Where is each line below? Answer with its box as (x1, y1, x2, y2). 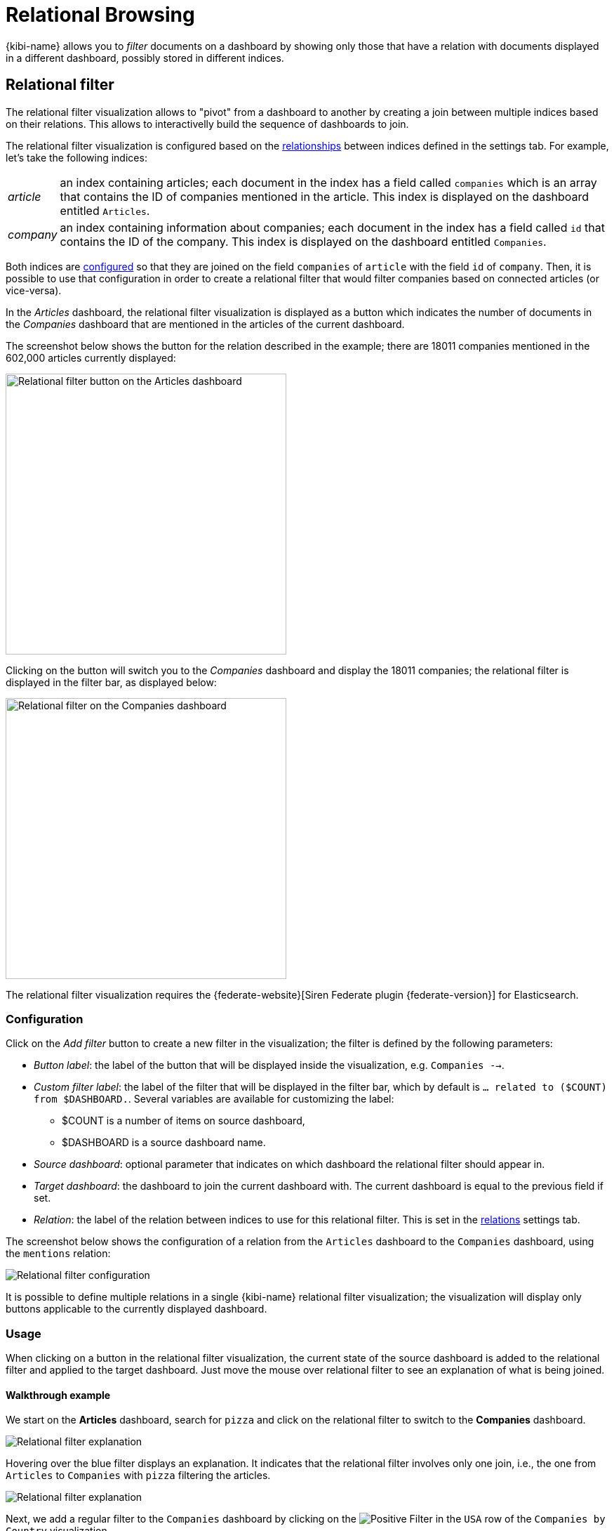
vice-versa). (6, 284, 62, 296)
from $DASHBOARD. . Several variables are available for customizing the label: (34, 1093, 394, 1105)
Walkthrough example (6, 1388, 111, 1401)
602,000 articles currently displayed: (6, 351, 176, 364)
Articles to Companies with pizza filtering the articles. (6, 1469, 271, 1482)
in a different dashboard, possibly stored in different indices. (6, 51, 284, 64)
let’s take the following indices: (6, 151, 147, 164)
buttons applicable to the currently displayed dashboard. (6, 1303, 267, 1315)
